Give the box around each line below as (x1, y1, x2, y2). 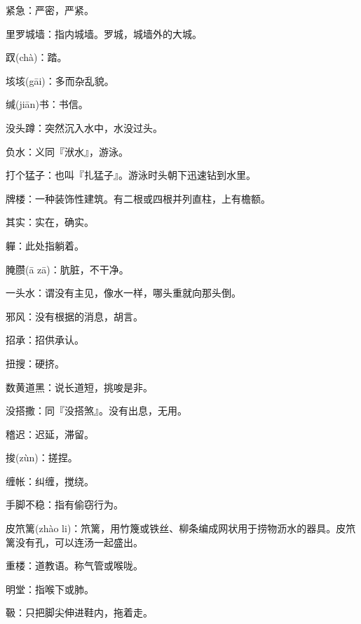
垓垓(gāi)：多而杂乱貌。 (6, 73, 114, 88)
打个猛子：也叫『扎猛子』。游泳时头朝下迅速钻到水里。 (6, 168, 256, 182)
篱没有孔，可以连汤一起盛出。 (6, 534, 143, 549)
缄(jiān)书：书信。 (6, 97, 88, 111)
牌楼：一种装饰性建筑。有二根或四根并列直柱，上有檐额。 (6, 191, 271, 205)
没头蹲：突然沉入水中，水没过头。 (6, 120, 163, 135)
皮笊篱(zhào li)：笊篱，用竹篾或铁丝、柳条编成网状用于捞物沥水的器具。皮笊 (6, 521, 356, 536)
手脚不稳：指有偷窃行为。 (6, 497, 123, 512)
